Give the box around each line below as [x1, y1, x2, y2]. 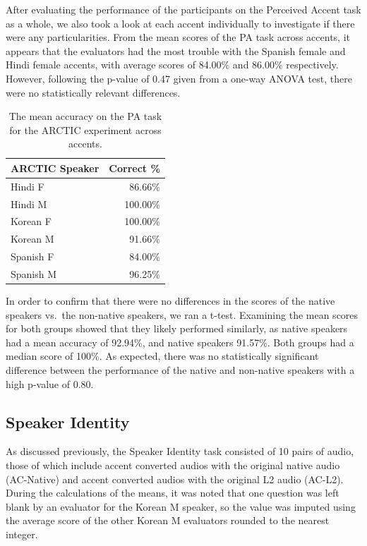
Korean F [11, 214, 52, 229]
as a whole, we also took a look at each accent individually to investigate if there [6, 16, 355, 30]
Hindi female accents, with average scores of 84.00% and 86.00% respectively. [6, 57, 339, 72]
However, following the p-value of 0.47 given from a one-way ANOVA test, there [6, 71, 352, 85]
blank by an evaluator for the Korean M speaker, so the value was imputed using [6, 499, 356, 514]
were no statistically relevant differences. [6, 85, 181, 99]
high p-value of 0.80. [6, 376, 94, 391]
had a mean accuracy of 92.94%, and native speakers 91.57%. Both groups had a [6, 334, 354, 349]
